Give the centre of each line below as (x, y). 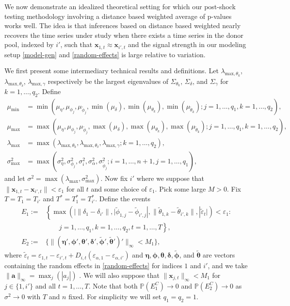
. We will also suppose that (119, 275)
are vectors (219, 255)
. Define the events (123, 199)
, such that (76, 44)
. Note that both (113, 285)
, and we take (228, 266)
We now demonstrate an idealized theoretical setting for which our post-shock (120, 6)
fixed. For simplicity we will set (115, 296)
